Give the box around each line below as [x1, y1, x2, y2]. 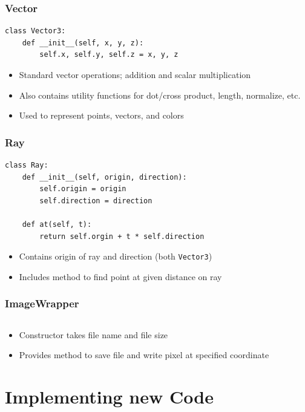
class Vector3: [5, 27, 66, 36]
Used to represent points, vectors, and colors [19, 109, 184, 122]
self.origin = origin [39, 185, 126, 194]
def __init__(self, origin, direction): [22, 172, 187, 181]
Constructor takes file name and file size [19, 328, 168, 341]
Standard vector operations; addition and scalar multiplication [19, 68, 251, 80]
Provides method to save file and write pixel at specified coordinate [19, 348, 269, 361]
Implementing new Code [5, 384, 214, 408]
